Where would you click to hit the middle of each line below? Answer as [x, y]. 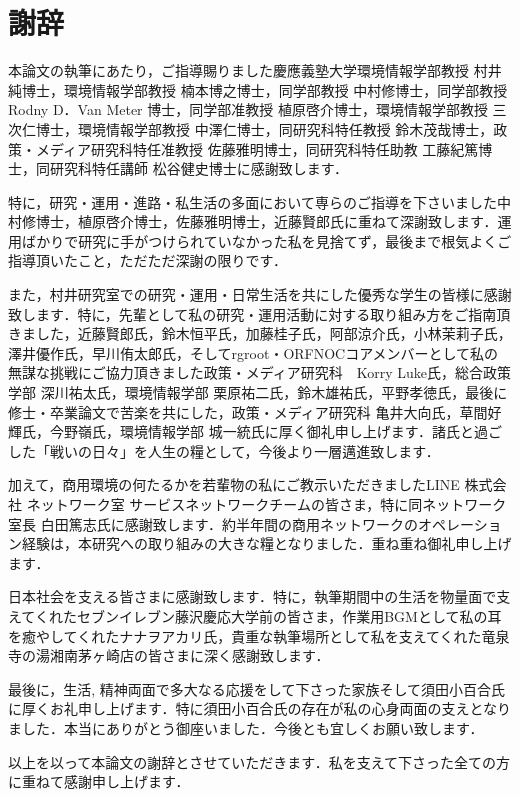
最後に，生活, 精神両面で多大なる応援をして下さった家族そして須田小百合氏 [257, 688]
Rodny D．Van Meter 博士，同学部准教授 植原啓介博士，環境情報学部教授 [248, 109]
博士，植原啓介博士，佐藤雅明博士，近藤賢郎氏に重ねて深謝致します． [266, 221]
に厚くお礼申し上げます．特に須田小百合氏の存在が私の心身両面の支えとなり [260, 708]
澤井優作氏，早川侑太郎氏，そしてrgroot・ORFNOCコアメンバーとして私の [253, 352]
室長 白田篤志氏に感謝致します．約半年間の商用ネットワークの [213, 523]
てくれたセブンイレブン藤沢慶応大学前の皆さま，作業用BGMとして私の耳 [261, 615]
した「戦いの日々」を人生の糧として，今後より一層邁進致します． [224, 450]
